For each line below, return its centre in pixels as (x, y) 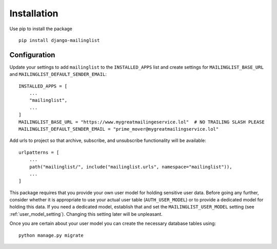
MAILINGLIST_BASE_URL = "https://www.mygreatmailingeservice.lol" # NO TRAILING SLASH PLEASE (142, 122)
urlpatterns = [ (39, 152)
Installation (34, 13)
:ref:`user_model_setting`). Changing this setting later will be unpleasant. (86, 214)
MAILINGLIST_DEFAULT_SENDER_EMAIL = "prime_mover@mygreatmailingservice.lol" (119, 129)
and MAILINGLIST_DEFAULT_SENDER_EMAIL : (58, 74)
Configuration (32, 55)
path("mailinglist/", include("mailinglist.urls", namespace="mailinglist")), (131, 167)
